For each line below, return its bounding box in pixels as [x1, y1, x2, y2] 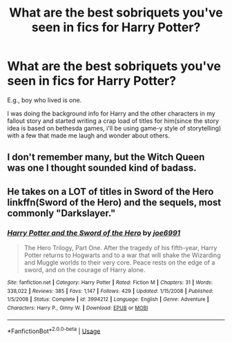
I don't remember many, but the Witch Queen [7, 151, 205, 163]
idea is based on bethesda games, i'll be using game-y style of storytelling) [7, 124, 222, 132]
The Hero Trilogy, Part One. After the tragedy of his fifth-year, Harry [23, 244, 217, 252]
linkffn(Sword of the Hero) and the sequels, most [7, 196, 222, 208]
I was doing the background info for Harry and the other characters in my [7, 109, 215, 117]
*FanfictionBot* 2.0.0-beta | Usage [7, 325, 101, 335]
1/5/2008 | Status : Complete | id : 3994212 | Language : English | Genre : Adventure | [7, 296, 209, 303]
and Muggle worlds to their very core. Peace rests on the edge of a [23, 258, 215, 267]
